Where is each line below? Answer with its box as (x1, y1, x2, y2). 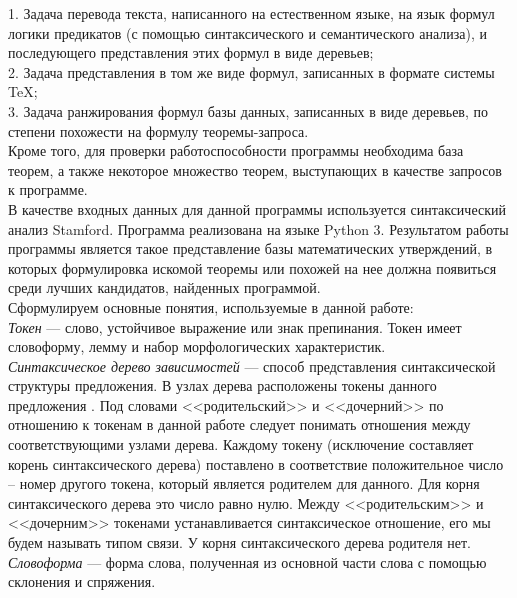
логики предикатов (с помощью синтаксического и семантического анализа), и (8, 22, 488, 43)
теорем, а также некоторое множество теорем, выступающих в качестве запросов (8, 159, 502, 180)
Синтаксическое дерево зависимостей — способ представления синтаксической (8, 355, 496, 376)
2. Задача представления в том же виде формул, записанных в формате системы (8, 61, 495, 82)
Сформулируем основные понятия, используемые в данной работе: (8, 296, 414, 317)
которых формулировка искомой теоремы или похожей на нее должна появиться (8, 257, 497, 278)
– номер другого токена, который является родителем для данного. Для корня (8, 473, 480, 494)
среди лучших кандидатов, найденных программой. (8, 277, 321, 298)
